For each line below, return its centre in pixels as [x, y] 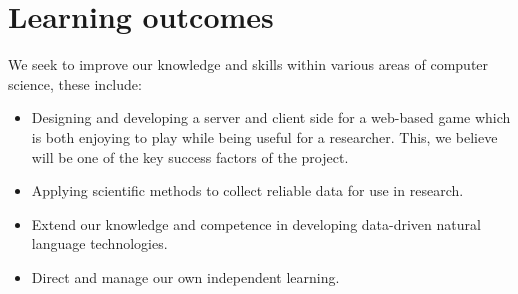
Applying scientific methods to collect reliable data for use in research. [247, 190]
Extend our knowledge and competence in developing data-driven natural [256, 223]
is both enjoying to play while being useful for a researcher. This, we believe [264, 136]
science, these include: [75, 83]
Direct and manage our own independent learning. [185, 276]
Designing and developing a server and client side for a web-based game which [271, 117]
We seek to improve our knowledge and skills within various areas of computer [248, 64]
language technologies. [99, 243]
